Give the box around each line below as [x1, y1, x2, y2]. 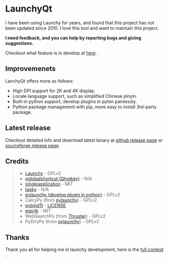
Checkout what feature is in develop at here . [5, 50, 99, 56]
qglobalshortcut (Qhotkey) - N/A [25, 176, 92, 182]
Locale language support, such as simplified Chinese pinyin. [12, 93, 137, 99]
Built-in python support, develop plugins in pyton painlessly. [12, 98, 137, 104]
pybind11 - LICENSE [25, 203, 66, 209]
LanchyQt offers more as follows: [5, 78, 74, 84]
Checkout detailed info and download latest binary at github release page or [5, 137, 163, 143]
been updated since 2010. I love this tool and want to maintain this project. [5, 25, 159, 31]
